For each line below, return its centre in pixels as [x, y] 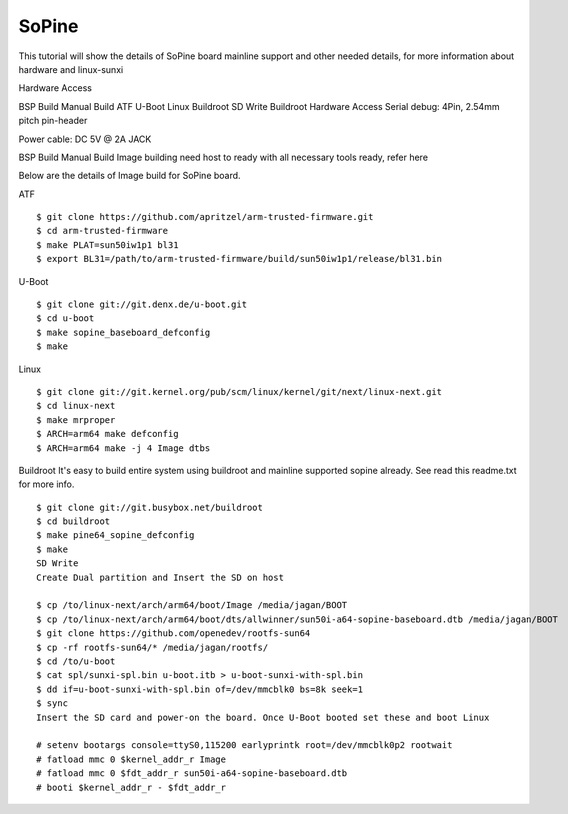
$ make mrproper [76, 419]
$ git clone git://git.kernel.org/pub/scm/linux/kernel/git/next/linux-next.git [239, 391]
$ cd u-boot [65, 318]
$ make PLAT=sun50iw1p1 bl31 [107, 244]
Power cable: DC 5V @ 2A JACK [85, 139]
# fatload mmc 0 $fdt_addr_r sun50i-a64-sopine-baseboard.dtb [192, 773]
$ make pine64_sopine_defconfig [115, 535]
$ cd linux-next [76, 406]
